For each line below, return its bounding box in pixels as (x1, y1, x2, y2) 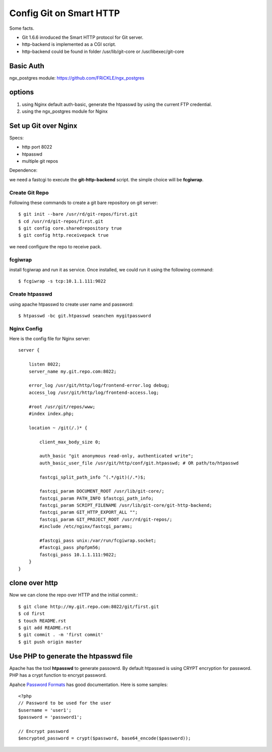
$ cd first (18, 611, 45, 617)
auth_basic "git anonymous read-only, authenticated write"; (39, 453, 194, 459)
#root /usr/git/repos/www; (28, 403, 96, 409)
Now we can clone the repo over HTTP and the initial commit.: (9, 592, 139, 598)
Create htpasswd (9, 291, 52, 298)
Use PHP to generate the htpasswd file (9, 652, 133, 660)
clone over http (9, 579, 58, 587)
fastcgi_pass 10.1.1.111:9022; (39, 552, 117, 558)
